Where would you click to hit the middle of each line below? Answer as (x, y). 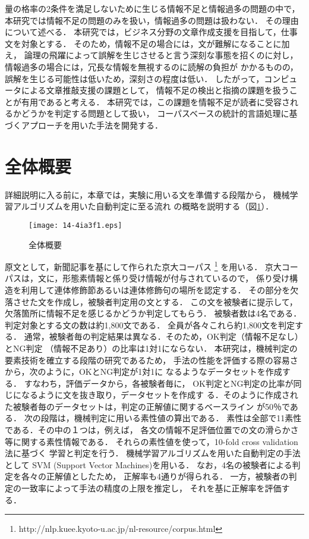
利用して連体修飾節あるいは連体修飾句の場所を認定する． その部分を (156, 289)
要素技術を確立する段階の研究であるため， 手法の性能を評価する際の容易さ (152, 360)
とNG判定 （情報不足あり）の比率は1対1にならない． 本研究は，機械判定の (151, 348)
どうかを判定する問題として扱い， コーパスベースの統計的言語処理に (155, 113)
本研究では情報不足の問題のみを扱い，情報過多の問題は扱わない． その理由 (152, 20)
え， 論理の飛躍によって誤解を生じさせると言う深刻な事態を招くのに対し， (152, 55)
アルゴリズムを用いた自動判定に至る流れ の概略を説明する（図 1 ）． (143, 206)
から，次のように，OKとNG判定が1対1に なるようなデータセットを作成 (144, 372)
